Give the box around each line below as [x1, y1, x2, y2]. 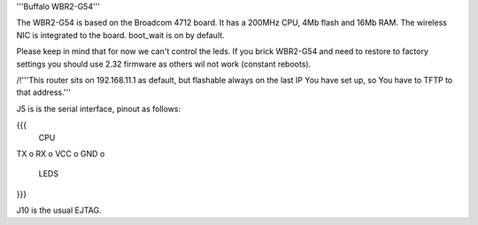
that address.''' [16, 87, 71, 97]
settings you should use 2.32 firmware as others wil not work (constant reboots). [16, 58, 312, 69]
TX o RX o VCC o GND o [16, 148, 105, 159]
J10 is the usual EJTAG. [16, 205, 102, 216]
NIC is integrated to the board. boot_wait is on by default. [16, 29, 225, 40]
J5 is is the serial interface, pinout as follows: [16, 103, 181, 114]
